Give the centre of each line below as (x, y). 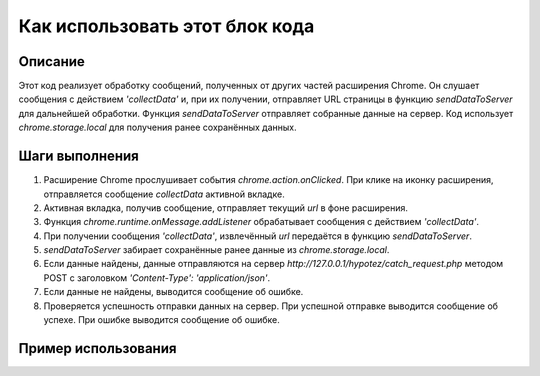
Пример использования (97, 348)
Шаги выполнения (78, 156)
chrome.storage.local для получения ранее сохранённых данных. (157, 127)
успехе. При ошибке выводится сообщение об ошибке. (161, 320)
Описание (51, 61)
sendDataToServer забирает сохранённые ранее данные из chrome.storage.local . (216, 250)
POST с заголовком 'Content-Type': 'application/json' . (157, 277)
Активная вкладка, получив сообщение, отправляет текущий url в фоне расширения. (226, 207)
